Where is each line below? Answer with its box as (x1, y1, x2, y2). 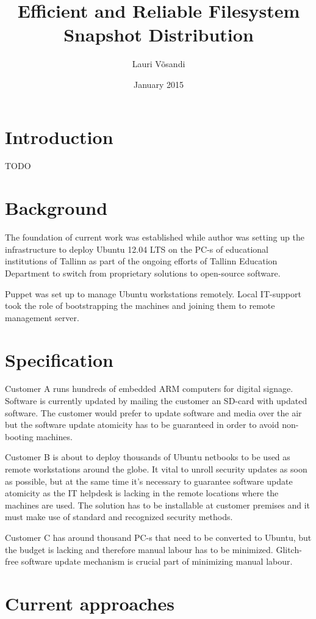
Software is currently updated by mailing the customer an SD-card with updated (5, 394, 307, 407)
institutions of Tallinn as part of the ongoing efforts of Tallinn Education (5, 255, 278, 267)
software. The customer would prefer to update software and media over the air (5, 406, 302, 419)
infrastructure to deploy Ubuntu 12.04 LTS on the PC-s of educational (5, 242, 268, 255)
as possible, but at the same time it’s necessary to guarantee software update (5, 474, 293, 487)
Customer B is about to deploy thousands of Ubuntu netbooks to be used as (5, 451, 290, 463)
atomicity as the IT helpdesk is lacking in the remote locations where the (5, 487, 279, 499)
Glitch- (276, 543, 302, 556)
